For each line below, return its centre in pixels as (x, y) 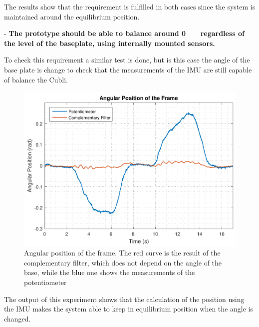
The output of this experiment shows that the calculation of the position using (124, 299)
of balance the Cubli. (36, 79)
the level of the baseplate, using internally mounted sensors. (110, 43)
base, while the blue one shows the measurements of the (110, 272)
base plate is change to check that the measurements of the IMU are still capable (128, 69)
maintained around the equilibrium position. (72, 16)
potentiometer (45, 282)
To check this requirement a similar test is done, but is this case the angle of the (127, 60)
